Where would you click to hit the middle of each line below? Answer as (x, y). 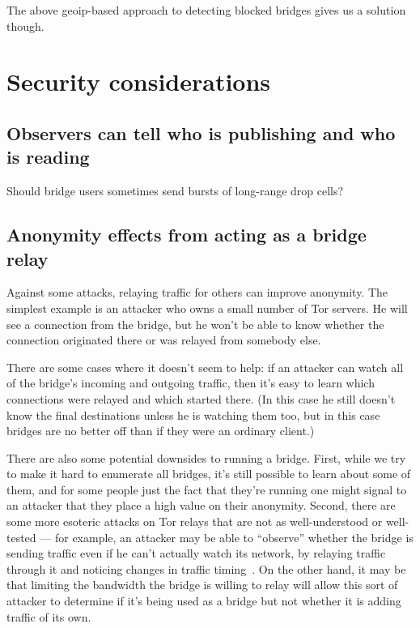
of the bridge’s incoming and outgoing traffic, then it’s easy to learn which (191, 383)
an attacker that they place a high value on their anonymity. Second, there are (201, 505)
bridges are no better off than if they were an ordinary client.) (161, 431)
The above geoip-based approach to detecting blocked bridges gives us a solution (206, 10)
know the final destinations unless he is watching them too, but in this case (193, 414)
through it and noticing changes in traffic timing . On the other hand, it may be (206, 568)
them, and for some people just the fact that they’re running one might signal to (207, 489)
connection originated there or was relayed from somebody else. (164, 340)
